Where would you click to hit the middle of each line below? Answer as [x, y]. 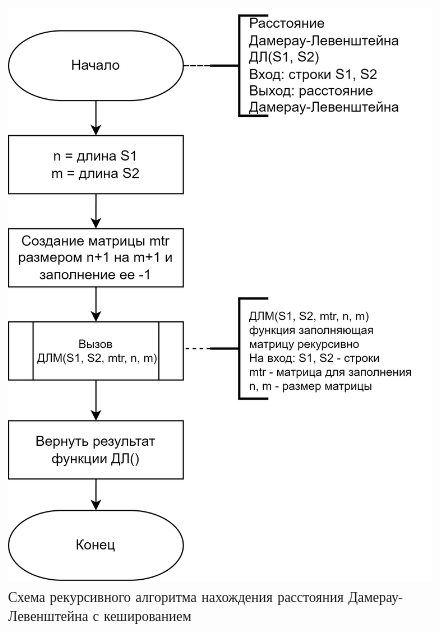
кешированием [147, 615]
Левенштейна [48, 615]
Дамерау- [376, 595]
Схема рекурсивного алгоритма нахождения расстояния [176, 595]
